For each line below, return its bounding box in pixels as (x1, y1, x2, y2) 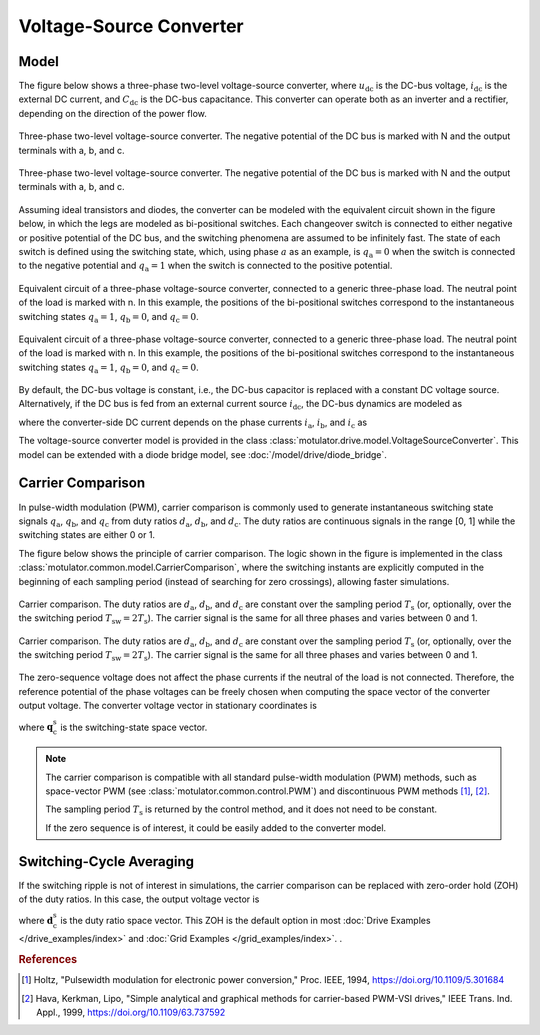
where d (18, 915, 54, 927)
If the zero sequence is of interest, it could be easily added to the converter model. (45, 821, 387, 834)
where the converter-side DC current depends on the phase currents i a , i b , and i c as (18, 416, 368, 430)
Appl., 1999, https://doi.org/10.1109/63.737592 (36, 1006, 226, 1018)
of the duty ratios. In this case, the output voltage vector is (18, 893, 260, 905)
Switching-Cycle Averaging (18, 853, 195, 870)
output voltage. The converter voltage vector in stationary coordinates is (18, 700, 317, 712)
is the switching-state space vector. (60, 721, 208, 733)
